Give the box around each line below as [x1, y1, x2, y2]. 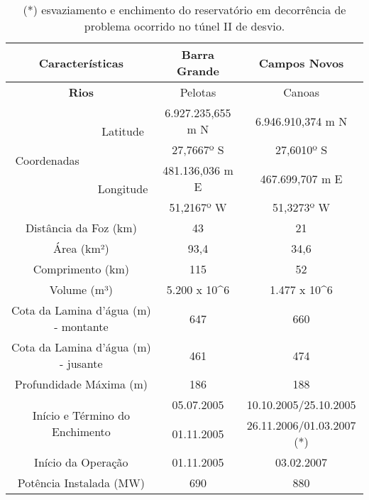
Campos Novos [258, 54, 344, 71]
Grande [177, 62, 219, 79]
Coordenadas [15, 151, 79, 168]
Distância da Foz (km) [25, 219, 137, 236]
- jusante [60, 355, 103, 371]
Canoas [283, 84, 319, 100]
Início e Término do [32, 406, 131, 423]
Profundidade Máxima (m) [14, 376, 148, 392]
